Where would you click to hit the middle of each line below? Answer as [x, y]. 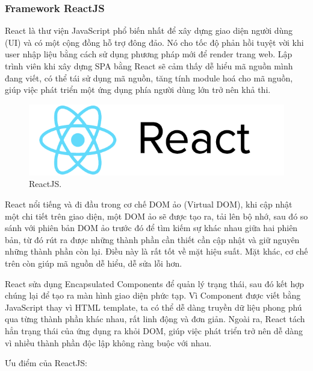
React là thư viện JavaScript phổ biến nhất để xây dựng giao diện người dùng [149, 30]
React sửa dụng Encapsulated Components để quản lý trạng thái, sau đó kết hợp [154, 283]
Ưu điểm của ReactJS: [46, 363]
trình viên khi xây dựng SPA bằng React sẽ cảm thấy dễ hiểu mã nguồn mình [149, 66]
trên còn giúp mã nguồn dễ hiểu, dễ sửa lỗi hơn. [94, 263]
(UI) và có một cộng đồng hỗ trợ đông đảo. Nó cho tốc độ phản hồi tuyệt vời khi [154, 42]
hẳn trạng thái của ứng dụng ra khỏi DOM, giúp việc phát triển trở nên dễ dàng [154, 330]
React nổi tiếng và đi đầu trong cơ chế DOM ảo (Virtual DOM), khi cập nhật [149, 204]
